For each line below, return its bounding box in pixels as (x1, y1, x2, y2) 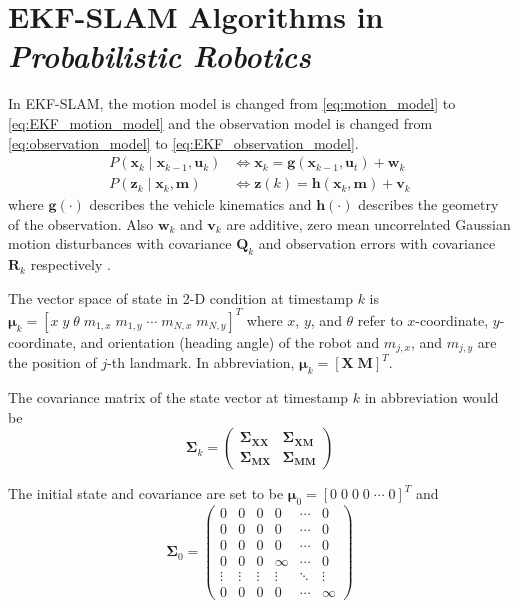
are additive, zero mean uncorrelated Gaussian (226, 213, 511, 234)
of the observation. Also (8, 213, 154, 234)
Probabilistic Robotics (8, 35, 311, 77)
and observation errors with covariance (258, 233, 496, 254)
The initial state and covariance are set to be (8, 483, 284, 504)
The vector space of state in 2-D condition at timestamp (8, 287, 353, 308)
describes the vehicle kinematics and (89, 194, 312, 215)
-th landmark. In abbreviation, (107, 352, 295, 373)
